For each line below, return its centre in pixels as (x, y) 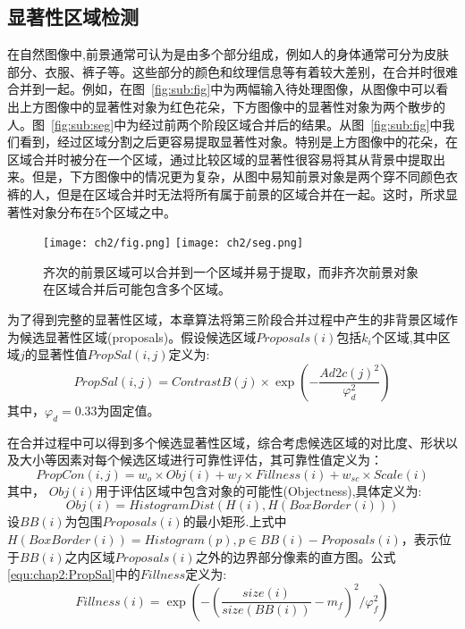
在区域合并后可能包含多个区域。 (137, 289)
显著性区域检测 (73, 17)
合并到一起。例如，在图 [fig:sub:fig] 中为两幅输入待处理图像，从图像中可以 (222, 89)
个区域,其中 (405, 336)
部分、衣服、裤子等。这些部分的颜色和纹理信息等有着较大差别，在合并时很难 (232, 71)
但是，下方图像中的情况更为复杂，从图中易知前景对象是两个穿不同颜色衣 (245, 176)
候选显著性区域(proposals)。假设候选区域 (138, 336)
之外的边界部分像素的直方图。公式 (296, 556)
